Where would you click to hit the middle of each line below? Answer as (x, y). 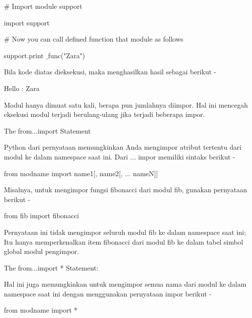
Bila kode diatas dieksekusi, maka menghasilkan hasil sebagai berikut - (110, 72)
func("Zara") (66, 55)
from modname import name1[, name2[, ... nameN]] (81, 173)
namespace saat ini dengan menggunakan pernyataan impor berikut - (108, 293)
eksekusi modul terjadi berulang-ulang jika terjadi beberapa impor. (105, 114)
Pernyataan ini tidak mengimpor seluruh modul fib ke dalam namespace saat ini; (125, 232)
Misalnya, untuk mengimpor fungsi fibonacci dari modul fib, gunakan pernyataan (126, 190)
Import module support (47, 6)
